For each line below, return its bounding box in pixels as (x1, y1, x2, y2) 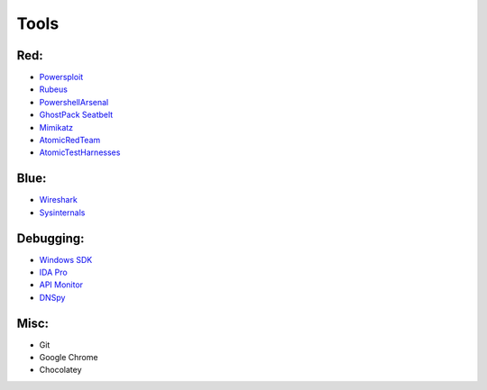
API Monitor (39, 279, 84, 290)
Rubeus (39, 84, 68, 95)
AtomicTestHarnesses (39, 147, 121, 158)
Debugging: (16, 231, 85, 246)
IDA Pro (39, 267, 68, 277)
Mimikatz (39, 122, 74, 132)
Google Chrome (39, 352, 98, 363)
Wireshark (39, 195, 78, 205)
